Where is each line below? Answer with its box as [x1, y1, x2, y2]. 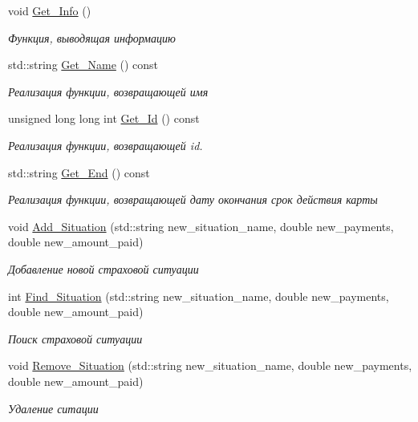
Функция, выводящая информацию [8, 29, 176, 46]
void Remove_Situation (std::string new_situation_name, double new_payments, [8, 357, 412, 374]
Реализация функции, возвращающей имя [8, 83, 209, 99]
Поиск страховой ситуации [8, 330, 143, 347]
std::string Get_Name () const [8, 56, 159, 73]
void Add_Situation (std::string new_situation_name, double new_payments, [8, 217, 394, 234]
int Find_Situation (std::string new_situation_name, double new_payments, [8, 287, 389, 304]
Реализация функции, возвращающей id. [8, 136, 203, 153]
